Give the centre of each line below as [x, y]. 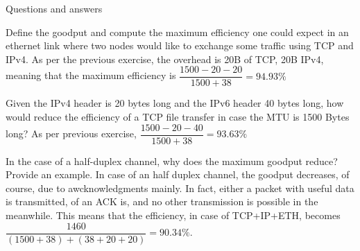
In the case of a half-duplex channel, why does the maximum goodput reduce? [172, 161]
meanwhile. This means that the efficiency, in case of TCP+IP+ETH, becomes [173, 215]
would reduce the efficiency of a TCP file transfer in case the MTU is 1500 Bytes [178, 117]
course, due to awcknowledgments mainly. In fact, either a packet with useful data [180, 188]
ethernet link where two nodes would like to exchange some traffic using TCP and [180, 45]
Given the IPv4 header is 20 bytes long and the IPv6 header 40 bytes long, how [175, 103]
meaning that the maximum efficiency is [91, 75]
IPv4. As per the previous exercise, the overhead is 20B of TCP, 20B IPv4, [165, 59]
